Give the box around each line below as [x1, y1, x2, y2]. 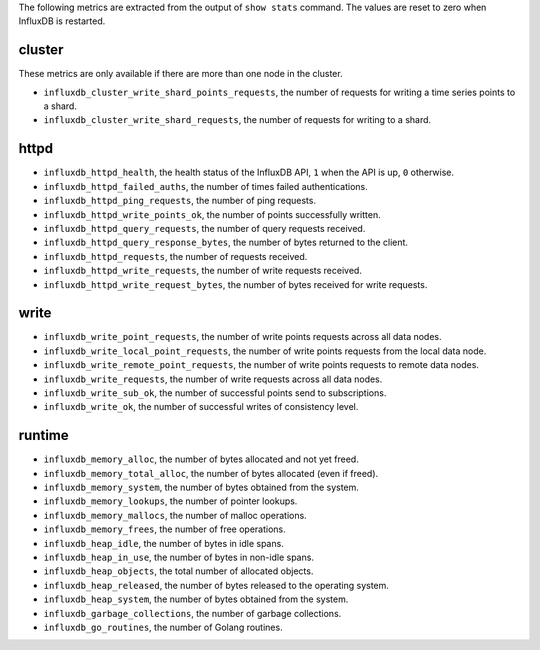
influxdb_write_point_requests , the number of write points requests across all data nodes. [43, 331, 442, 343]
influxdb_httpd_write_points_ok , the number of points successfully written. [43, 208, 381, 220]
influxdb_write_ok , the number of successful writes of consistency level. [43, 401, 359, 413]
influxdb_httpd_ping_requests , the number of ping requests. [43, 195, 317, 207]
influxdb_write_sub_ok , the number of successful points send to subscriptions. [43, 386, 387, 399]
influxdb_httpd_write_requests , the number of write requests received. [43, 265, 362, 277]
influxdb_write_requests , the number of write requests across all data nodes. [43, 373, 383, 385]
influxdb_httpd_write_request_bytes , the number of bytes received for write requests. [43, 278, 428, 290]
